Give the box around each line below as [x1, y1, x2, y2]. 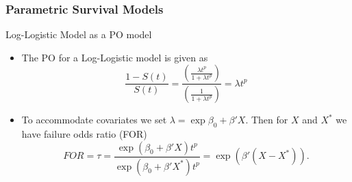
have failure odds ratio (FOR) [21, 127, 147, 141]
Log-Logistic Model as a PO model [5, 27, 152, 42]
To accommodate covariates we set [21, 112, 167, 127]
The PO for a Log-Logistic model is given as [21, 50, 208, 64]
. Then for [245, 112, 288, 127]
